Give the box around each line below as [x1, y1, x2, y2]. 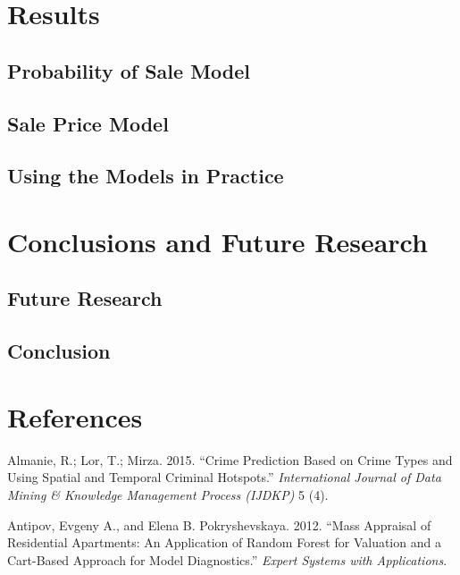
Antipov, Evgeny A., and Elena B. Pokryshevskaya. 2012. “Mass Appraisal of [7, 515, 431, 534]
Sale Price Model [7, 109, 169, 137]
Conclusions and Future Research [7, 223, 428, 259]
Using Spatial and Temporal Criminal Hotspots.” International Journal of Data [7, 468, 441, 486]
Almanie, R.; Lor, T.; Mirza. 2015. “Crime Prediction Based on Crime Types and [7, 450, 453, 469]
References [7, 398, 143, 435]
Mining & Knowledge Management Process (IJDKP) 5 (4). [7, 485, 329, 503]
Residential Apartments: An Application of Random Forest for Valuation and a [7, 533, 441, 552]
